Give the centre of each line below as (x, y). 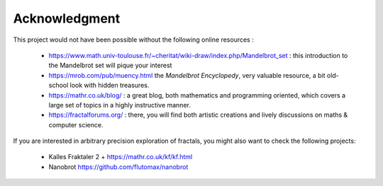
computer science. (76, 124)
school (59, 86)
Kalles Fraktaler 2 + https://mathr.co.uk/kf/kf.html (121, 157)
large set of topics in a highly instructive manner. (120, 105)
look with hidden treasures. (110, 86)
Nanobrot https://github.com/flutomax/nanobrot (118, 167)
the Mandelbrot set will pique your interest (110, 65)
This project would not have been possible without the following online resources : (134, 40)
